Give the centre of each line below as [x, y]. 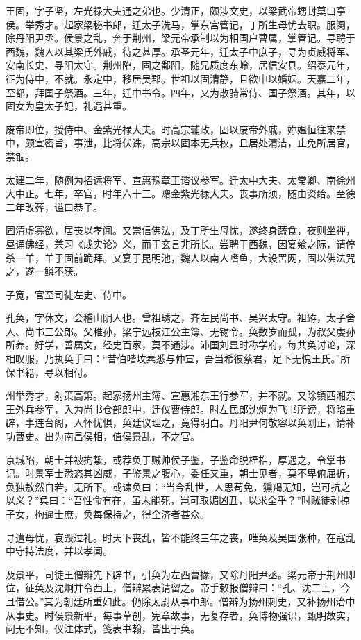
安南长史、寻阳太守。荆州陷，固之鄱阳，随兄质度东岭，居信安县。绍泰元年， [180, 65]
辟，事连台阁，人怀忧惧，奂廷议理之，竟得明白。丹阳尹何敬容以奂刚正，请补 [180, 422]
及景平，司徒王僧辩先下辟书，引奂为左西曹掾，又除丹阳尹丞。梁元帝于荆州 [176, 574]
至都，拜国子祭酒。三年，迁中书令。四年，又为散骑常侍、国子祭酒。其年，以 [180, 92]
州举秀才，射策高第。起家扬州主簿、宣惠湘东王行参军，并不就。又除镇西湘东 [180, 395]
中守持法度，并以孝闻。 [59, 551]
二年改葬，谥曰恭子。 [54, 207]
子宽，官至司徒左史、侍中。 [69, 294]
